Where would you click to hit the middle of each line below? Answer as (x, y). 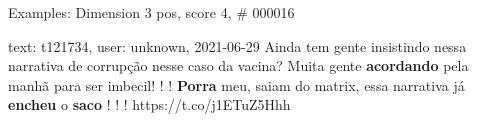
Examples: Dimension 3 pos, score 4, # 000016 (151, 12)
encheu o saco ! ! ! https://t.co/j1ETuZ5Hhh (149, 104)
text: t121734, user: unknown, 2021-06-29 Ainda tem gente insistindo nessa (237, 45)
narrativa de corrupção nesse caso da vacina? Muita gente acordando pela (238, 65)
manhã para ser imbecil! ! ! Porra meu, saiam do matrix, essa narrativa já (236, 84)
